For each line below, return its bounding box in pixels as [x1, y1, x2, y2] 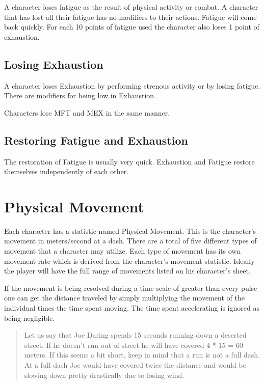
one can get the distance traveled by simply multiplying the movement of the [4, 292, 245, 303]
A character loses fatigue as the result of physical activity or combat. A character [4, 2, 258, 12]
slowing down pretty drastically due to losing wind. [24, 369, 184, 380]
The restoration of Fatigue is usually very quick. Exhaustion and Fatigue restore [4, 156, 255, 167]
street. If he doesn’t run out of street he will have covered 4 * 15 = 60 [24, 339, 243, 350]
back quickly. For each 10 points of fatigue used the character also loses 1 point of [4, 21, 259, 32]
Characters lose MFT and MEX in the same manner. [4, 107, 170, 118]
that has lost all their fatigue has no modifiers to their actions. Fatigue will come [4, 11, 257, 22]
